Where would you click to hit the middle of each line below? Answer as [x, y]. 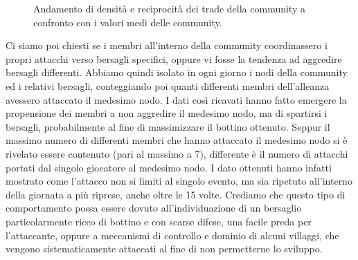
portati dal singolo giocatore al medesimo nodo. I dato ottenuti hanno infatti [169, 167]
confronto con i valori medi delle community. [128, 22]
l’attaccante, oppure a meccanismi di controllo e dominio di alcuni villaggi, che [172, 235]
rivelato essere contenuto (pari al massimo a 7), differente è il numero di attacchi [177, 153]
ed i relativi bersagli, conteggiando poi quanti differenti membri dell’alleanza [168, 85]
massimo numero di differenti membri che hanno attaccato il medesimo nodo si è [177, 140]
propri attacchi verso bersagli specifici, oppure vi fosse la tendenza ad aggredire [174, 58]
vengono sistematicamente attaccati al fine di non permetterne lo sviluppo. [164, 249]
